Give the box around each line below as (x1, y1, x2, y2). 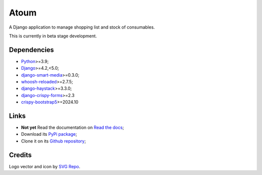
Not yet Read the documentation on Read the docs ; (21, 125, 124, 130)
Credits (9, 151, 32, 159)
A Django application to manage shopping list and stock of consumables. (9, 24, 155, 30)
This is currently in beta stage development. (9, 33, 97, 39)
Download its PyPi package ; (21, 131, 77, 137)
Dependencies (9, 46, 54, 54)
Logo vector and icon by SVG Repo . (9, 163, 81, 169)
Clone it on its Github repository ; (21, 138, 86, 144)
